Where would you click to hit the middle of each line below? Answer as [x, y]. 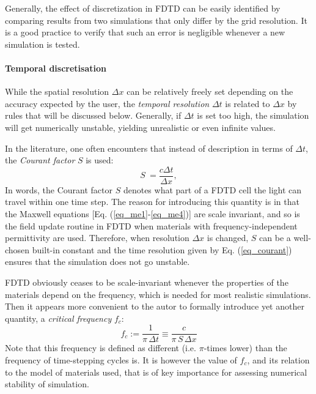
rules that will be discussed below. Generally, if [93, 115]
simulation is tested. [42, 44]
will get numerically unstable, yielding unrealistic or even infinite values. [140, 127]
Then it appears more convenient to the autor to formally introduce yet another [155, 306]
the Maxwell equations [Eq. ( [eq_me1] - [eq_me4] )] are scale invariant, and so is [152, 213]
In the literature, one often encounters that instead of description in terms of [149, 148]
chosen [17, 249]
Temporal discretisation [56, 68]
